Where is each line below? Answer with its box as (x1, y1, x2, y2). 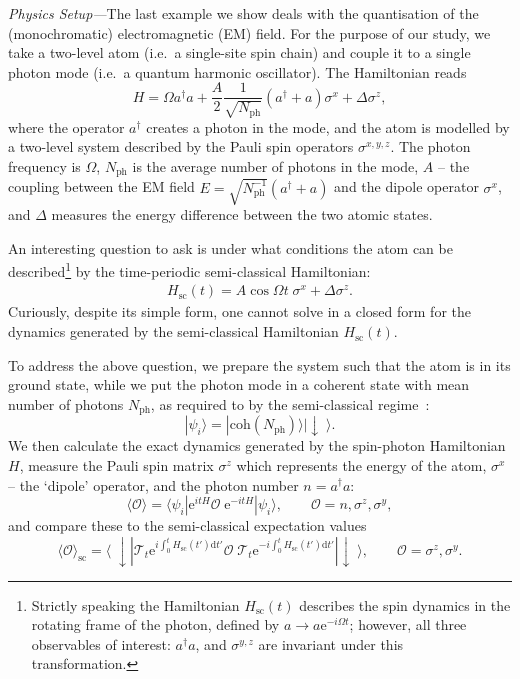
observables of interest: (31, 633, 171, 654)
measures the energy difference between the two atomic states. (51, 204, 433, 225)
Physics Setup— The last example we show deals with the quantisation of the (8, 3, 479, 23)
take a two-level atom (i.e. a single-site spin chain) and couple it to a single (8, 42, 471, 63)
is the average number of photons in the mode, (132, 156, 419, 177)
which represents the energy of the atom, (236, 454, 487, 475)
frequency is (8, 156, 81, 177)
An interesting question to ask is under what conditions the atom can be (8, 237, 453, 258)
